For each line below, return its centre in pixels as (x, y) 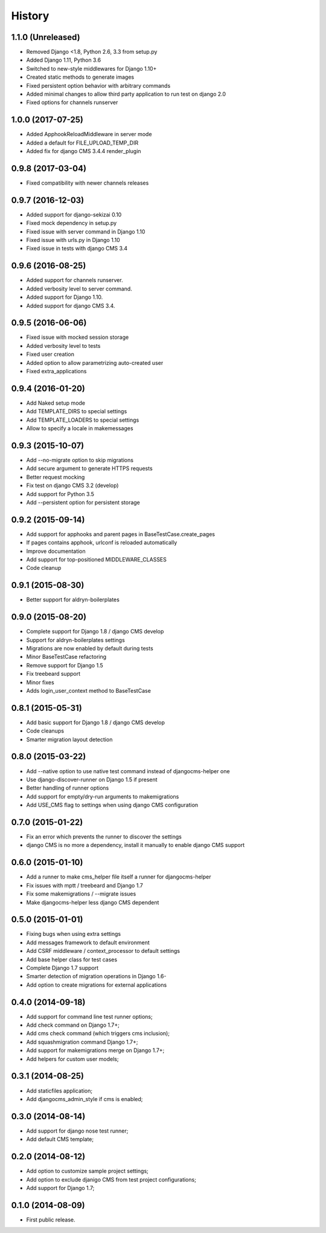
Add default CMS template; (60, 1139)
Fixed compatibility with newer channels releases (88, 183)
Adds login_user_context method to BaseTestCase (88, 690)
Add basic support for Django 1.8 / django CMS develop (96, 722)
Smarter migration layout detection (69, 739)
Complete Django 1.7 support (62, 967)
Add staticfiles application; (59, 1091)
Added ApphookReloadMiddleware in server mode (89, 134)
